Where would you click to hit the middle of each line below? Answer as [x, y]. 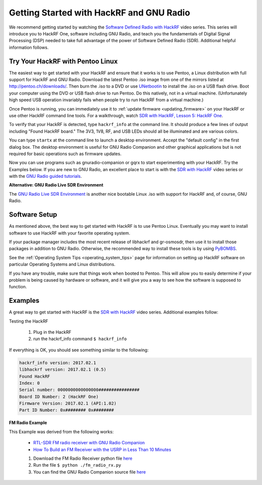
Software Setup [33, 215]
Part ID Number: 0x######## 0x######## [66, 410]
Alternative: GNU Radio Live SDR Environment [56, 185]
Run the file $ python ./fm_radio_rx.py [77, 465]
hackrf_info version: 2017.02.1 [58, 363]
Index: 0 [30, 383]
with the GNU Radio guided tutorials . [45, 176]
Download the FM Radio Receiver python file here [83, 458]
